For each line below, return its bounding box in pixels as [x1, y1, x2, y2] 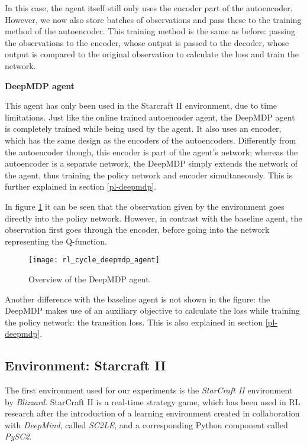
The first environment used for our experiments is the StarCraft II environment [5, 384, 293, 396]
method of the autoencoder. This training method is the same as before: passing [5, 25, 295, 37]
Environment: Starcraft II [5, 356, 166, 375]
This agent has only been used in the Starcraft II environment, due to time [5, 99, 277, 112]
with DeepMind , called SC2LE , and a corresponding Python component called [5, 418, 288, 431]
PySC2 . [5, 430, 32, 442]
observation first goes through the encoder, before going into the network [5, 223, 270, 236]
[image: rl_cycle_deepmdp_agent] [28, 256, 160, 265]
